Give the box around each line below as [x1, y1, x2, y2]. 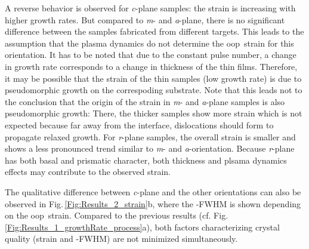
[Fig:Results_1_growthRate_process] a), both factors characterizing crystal [5, 220, 280, 233]
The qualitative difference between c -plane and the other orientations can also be [5, 185, 301, 198]
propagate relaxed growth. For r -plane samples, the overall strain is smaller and [5, 130, 296, 143]
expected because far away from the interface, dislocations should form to [5, 118, 274, 131]
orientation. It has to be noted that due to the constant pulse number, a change [5, 48, 296, 61]
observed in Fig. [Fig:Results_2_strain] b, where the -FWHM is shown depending [5, 197, 301, 210]
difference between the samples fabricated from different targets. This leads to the [5, 25, 304, 38]
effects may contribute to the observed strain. [5, 165, 171, 178]
